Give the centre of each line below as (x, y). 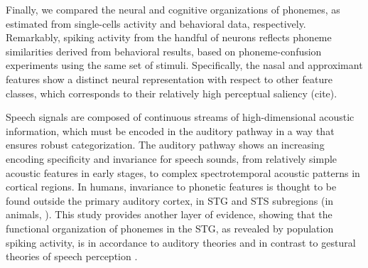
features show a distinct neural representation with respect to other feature (169, 79)
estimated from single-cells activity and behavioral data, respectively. (156, 23)
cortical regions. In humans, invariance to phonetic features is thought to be (171, 187)
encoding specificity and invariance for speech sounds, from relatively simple (172, 158)
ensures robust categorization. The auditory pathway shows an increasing (165, 145)
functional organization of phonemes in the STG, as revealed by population (170, 228)
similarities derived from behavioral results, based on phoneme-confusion (164, 51)
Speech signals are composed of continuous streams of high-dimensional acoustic (180, 117)
